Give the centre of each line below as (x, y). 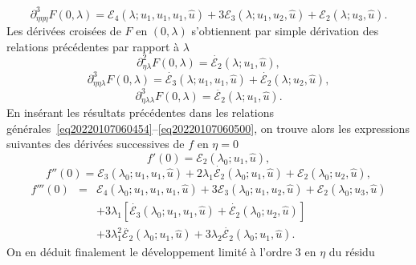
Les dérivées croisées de (64, 30)
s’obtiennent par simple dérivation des (285, 30)
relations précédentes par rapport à (93, 46)
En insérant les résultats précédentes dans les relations (141, 112)
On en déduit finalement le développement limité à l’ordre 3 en (161, 252)
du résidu (352, 252)
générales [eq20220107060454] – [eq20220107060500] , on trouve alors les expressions (208, 128)
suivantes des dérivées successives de (96, 144)
